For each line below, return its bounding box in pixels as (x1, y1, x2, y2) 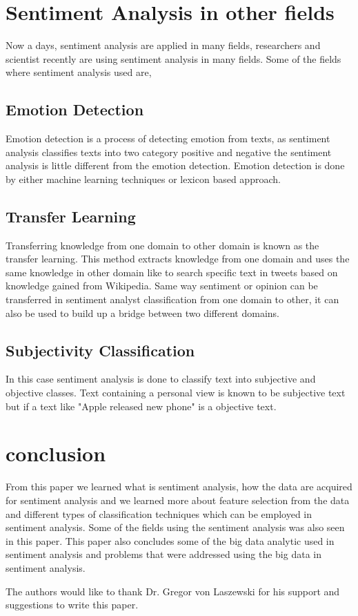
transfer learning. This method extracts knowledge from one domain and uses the (6, 251, 350, 266)
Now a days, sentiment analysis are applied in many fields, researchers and (6, 38, 321, 52)
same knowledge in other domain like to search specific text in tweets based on (6, 264, 338, 279)
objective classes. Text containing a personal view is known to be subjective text (6, 385, 346, 400)
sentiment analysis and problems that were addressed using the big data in (6, 547, 321, 561)
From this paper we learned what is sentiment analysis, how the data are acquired (6, 479, 352, 494)
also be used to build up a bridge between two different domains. (6, 305, 279, 320)
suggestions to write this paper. (6, 597, 139, 612)
